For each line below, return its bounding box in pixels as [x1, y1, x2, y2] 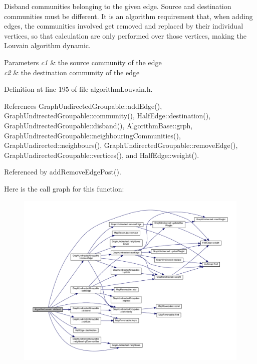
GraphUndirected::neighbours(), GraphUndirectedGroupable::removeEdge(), [4, 140, 238, 150]
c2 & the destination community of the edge [4, 67, 140, 77]
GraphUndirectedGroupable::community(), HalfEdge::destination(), [4, 110, 211, 121]
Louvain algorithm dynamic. [4, 40, 91, 51]
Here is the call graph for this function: [4, 183, 124, 194]
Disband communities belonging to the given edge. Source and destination [4, 1, 231, 11]
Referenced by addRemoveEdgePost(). [4, 166, 121, 177]
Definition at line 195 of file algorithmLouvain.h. [4, 84, 153, 94]
